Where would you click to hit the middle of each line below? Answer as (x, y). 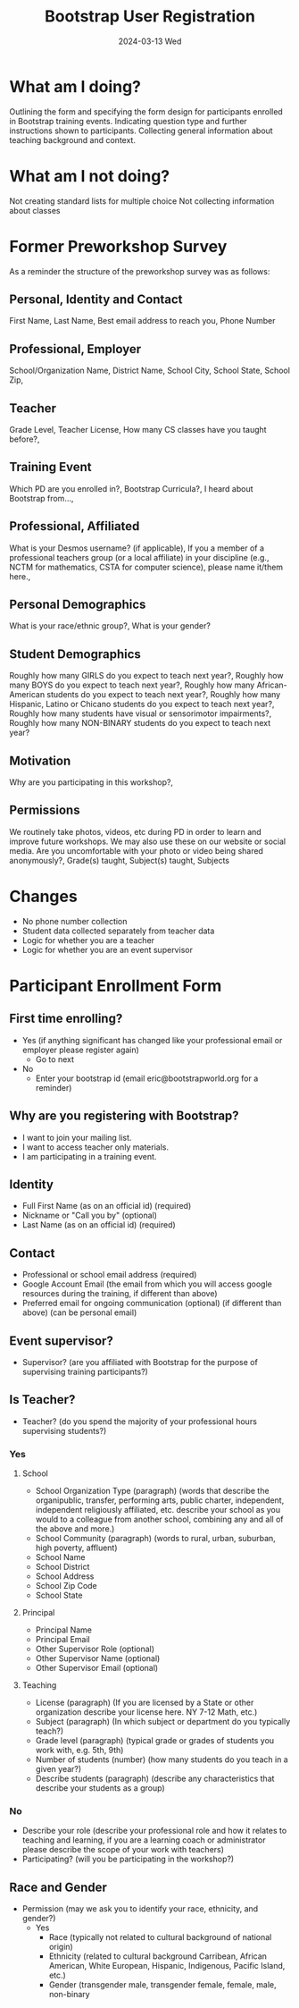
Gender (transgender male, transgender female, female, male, (162, 1985)
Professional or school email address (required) (109, 1275)
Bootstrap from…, (42, 498)
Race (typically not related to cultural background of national (160, 1937)
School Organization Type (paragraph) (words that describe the (152, 1491)
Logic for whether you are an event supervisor (108, 949)
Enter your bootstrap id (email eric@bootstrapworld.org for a (147, 1078)
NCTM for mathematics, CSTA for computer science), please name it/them (146, 567)
